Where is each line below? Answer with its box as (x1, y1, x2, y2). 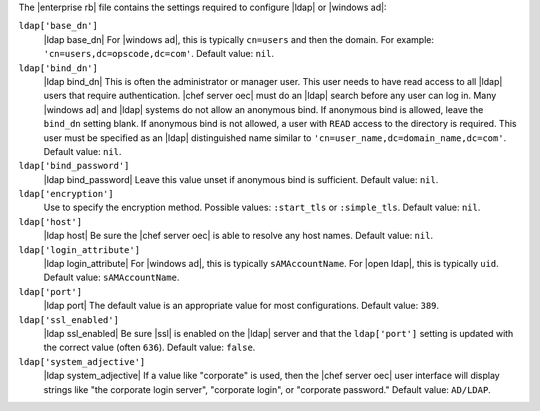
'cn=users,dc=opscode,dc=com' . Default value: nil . (43, 48, 275, 60)
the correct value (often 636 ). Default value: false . (43, 341, 256, 354)
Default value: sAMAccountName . (43, 271, 180, 284)
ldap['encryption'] (18, 188, 114, 200)
